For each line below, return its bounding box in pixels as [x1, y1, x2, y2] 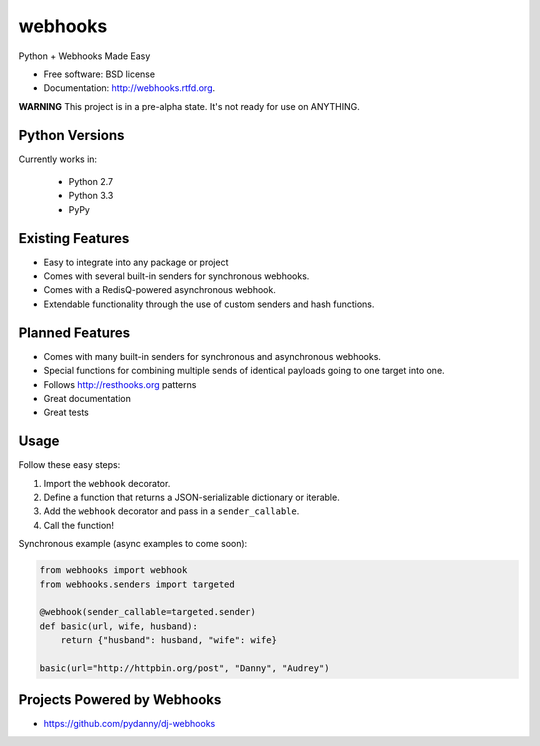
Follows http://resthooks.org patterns [43, 378, 197, 390]
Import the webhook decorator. [43, 477, 171, 489]
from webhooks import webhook [39, 565, 188, 576]
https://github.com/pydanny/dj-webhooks [43, 718, 216, 730]
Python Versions [18, 126, 125, 144]
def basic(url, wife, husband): [39, 620, 199, 632]
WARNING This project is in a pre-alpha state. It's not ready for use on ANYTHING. [18, 100, 360, 112]
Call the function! [43, 519, 115, 531]
